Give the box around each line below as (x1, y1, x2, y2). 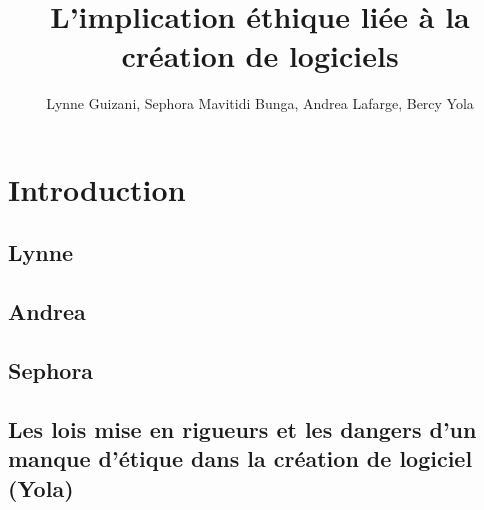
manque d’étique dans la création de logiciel (8, 443, 473, 474)
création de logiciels (121, 35, 399, 76)
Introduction (8, 168, 186, 209)
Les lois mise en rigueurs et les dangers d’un (8, 413, 477, 444)
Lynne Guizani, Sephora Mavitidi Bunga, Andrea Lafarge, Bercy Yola (46, 93, 474, 114)
